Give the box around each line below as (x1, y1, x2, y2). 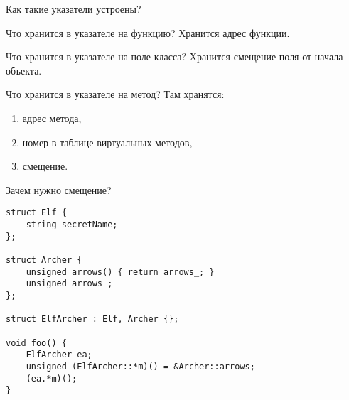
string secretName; (26, 220, 118, 229)
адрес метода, (22, 110, 82, 125)
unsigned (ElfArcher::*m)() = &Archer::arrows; (26, 361, 255, 372)
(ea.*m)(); (26, 373, 77, 384)
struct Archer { (6, 254, 82, 265)
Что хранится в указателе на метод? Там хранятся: (6, 87, 225, 102)
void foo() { (6, 337, 67, 348)
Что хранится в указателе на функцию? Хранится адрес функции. (6, 25, 290, 40)
